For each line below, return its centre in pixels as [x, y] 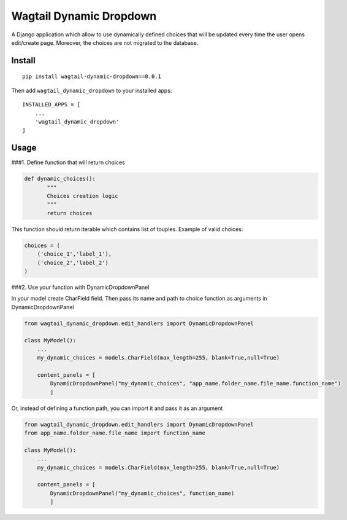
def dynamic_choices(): [60, 179]
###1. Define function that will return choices [68, 162]
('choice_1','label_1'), [74, 254]
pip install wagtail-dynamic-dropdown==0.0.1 [92, 77]
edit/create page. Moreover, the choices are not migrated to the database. [105, 42]
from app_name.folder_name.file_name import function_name [115, 433]
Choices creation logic [83, 196]
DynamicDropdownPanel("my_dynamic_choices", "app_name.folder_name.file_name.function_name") [196, 384]
